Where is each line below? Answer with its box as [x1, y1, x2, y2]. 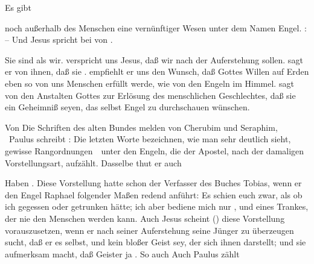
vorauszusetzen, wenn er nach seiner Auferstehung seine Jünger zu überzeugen [5, 224, 294, 236]
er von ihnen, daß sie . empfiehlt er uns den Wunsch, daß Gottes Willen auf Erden [5, 65, 309, 78]
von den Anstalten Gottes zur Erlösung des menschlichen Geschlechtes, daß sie [5, 89, 296, 101]
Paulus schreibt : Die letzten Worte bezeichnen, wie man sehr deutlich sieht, [8, 133, 291, 145]
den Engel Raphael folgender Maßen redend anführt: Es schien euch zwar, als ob [5, 188, 303, 201]
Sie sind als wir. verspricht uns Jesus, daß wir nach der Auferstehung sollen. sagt [5, 53, 303, 66]
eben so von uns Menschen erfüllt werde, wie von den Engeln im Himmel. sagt [5, 77, 294, 89]
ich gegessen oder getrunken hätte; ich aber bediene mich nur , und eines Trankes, [5, 200, 309, 213]
